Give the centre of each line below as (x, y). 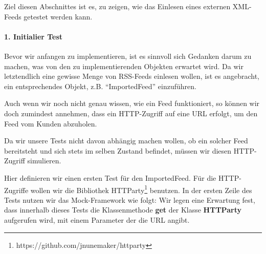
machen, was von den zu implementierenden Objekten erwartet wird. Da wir (124, 66)
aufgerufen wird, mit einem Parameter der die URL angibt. (97, 219)
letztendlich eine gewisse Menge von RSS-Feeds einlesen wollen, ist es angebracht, (132, 76)
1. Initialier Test (34, 36)
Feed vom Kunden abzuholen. (51, 123)
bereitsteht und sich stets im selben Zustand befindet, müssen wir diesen (118, 150)
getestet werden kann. (58, 16)
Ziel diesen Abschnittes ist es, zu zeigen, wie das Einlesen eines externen (117, 6)
